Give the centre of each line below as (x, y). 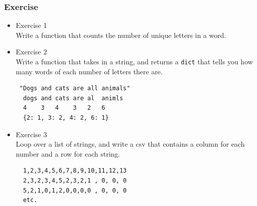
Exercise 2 (31, 52)
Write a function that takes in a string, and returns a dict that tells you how (134, 61)
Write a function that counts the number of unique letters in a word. (121, 35)
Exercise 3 (31, 134)
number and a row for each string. (68, 153)
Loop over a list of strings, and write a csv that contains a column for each (130, 144)
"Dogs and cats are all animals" (75, 89)
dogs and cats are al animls (73, 98)
